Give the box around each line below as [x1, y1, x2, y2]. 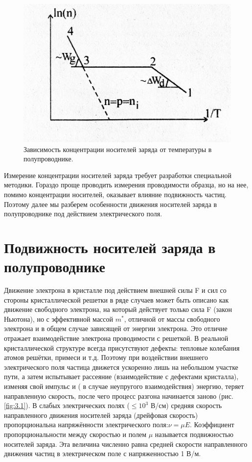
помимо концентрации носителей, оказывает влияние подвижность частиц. [4, 189, 227, 199]
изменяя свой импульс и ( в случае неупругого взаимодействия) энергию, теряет [4, 381, 244, 391]
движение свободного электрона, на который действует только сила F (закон [4, 304, 232, 314]
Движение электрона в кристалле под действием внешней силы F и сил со [4, 285, 227, 295]
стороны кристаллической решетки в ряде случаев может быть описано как [4, 294, 229, 305]
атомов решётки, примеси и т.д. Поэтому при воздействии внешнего [4, 352, 208, 362]
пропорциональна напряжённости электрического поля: [4, 419, 168, 430]
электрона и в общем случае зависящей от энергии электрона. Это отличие [4, 323, 228, 334]
